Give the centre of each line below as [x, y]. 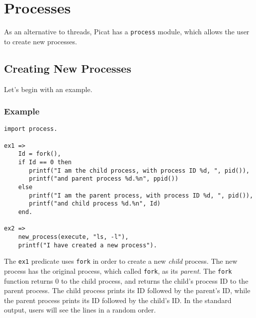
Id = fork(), [40, 154]
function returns [29, 280]
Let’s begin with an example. [48, 89]
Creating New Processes [68, 68]
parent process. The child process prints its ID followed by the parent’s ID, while [127, 290]
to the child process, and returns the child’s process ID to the [155, 280]
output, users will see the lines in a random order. [80, 310]
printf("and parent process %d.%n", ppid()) [104, 179]
